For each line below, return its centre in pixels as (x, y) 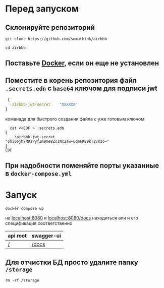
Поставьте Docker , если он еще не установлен (82, 63)
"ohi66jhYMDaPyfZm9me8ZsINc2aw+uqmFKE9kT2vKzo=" (57, 141)
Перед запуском (42, 9)
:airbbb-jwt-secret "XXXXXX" (44, 105)
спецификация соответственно (39, 223)
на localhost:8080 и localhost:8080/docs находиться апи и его (72, 218)
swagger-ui (46, 236)
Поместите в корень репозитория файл (71, 80)
